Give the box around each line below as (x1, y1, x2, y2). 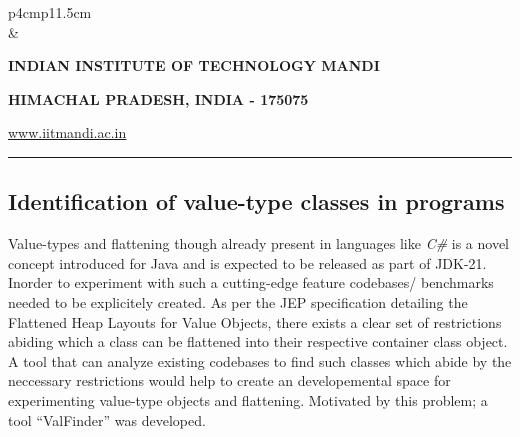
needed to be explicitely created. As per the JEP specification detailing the (8, 291, 468, 312)
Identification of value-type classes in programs (8, 186, 505, 217)
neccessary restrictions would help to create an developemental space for (8, 370, 451, 391)
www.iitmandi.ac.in (8, 122, 127, 143)
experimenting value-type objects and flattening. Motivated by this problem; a (8, 389, 488, 410)
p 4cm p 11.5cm (8, 2, 92, 22)
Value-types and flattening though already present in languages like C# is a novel (8, 233, 510, 254)
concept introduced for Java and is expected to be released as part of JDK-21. (8, 252, 487, 273)
